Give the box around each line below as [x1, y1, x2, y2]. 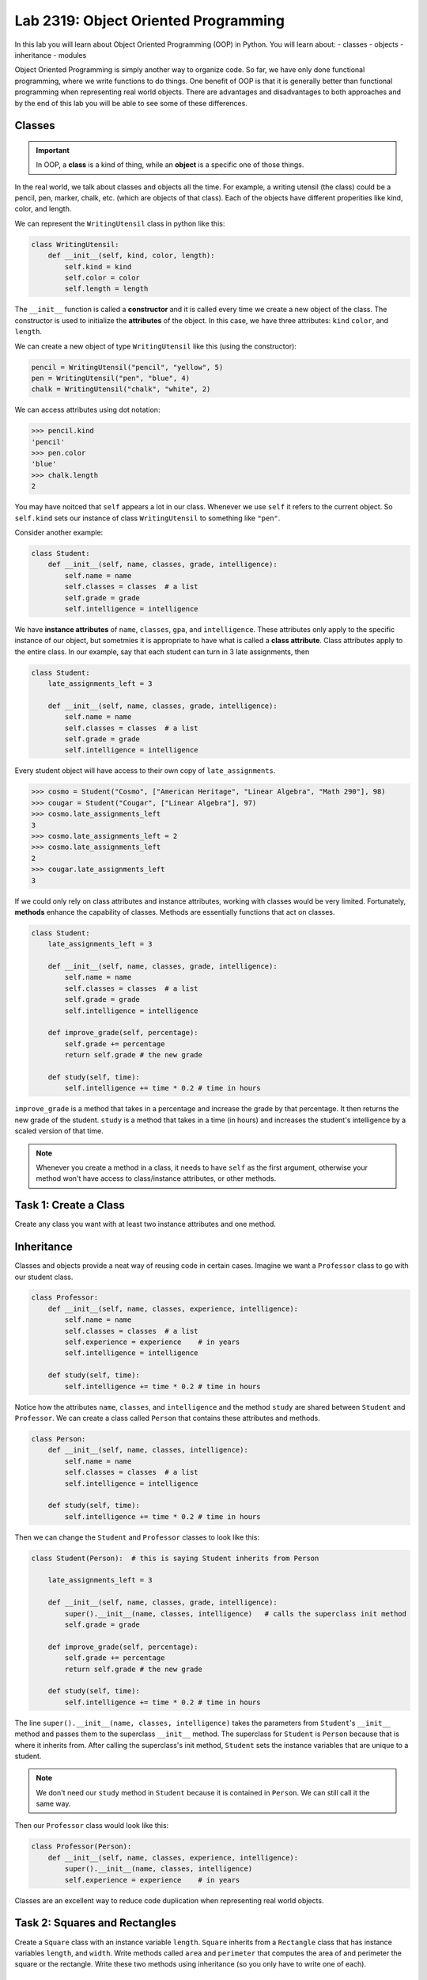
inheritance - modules [14, 50, 87, 59]
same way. [36, 1799, 71, 1809]
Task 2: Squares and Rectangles [14, 1917, 177, 1930]
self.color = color [64, 273, 140, 283]
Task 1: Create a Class [14, 1198, 126, 1212]
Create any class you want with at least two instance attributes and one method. [14, 1220, 277, 1229]
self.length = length [64, 284, 149, 293]
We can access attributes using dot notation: [14, 405, 161, 415]
